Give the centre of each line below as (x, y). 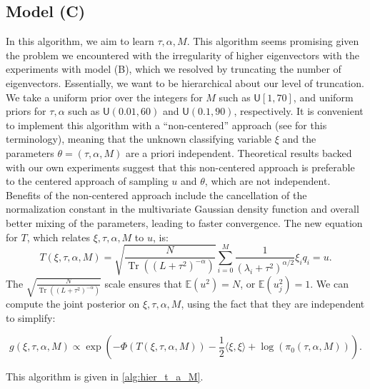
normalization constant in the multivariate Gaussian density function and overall (182, 209)
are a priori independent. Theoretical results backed (239, 152)
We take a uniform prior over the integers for (104, 97)
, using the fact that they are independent (273, 304)
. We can (329, 283)
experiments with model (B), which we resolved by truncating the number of (174, 69)
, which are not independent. (267, 181)
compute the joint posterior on (73, 304)
